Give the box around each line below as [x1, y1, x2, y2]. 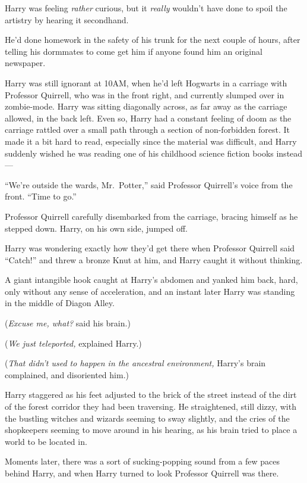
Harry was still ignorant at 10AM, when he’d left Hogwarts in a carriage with [5, 76, 287, 89]
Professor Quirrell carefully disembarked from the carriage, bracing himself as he [5, 210, 298, 222]
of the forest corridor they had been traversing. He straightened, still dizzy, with [5, 400, 296, 413]
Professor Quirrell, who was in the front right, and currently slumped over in [5, 88, 284, 101]
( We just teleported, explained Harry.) [5, 336, 142, 349]
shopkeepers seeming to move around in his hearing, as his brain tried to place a [5, 423, 297, 436]
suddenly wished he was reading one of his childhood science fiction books [5, 147, 274, 159]
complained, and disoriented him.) [5, 368, 129, 381]
